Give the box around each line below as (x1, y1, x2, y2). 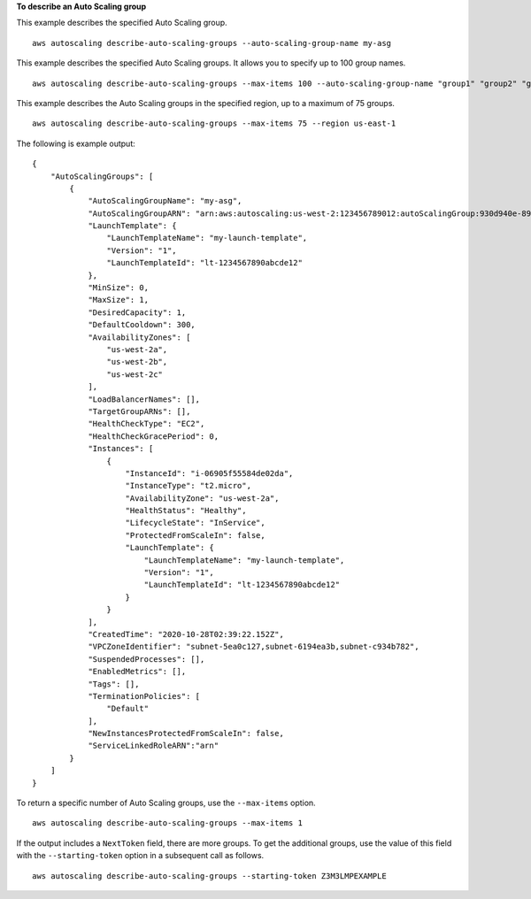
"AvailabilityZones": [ (88, 332, 191, 342)
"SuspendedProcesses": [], (88, 654, 205, 664)
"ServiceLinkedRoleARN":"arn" (88, 741, 219, 751)
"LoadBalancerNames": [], (88, 394, 201, 404)
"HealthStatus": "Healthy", (125, 505, 247, 516)
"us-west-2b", (106, 357, 168, 367)
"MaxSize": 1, (88, 295, 150, 305)
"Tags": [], (88, 679, 140, 689)
